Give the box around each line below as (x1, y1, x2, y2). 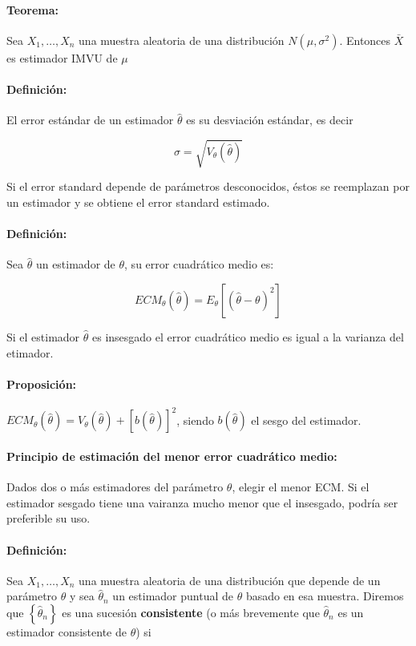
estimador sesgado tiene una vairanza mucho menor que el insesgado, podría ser (6, 494, 398, 511)
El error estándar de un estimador (6, 111, 174, 128)
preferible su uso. (6, 510, 91, 527)
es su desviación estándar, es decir (186, 111, 353, 128)
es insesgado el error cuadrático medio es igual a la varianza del (92, 328, 404, 345)
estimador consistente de (6, 623, 127, 640)
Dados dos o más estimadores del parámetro (6, 478, 224, 495)
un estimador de (35, 256, 115, 273)
